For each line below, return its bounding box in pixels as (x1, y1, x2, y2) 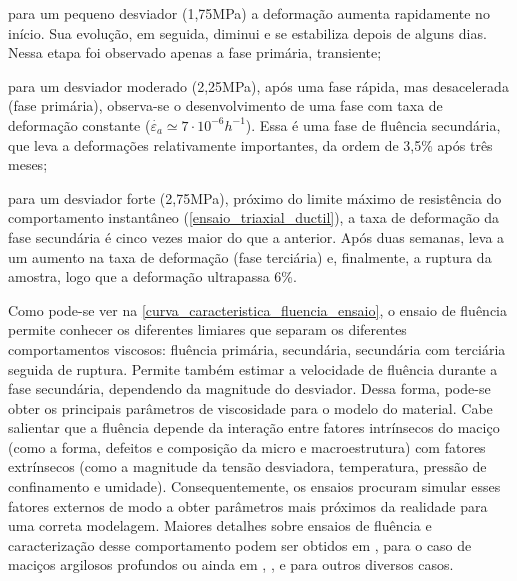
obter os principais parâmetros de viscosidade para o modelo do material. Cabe (8, 397, 493, 418)
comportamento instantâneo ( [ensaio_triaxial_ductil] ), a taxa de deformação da (8, 207, 500, 228)
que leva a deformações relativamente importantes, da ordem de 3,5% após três (8, 134, 493, 155)
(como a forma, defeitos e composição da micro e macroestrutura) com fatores (8, 436, 486, 457)
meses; (8, 154, 48, 175)
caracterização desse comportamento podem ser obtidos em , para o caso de (8, 534, 472, 555)
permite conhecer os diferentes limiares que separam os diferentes (8, 319, 407, 340)
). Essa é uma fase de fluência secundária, (245, 114, 501, 135)
